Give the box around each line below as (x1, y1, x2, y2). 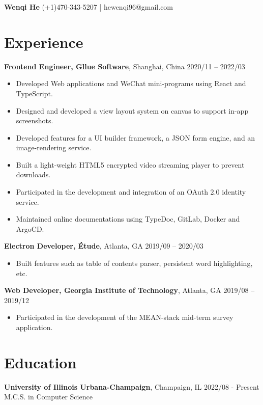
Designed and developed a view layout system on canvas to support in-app (16, 105, 249, 116)
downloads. (16, 169, 51, 180)
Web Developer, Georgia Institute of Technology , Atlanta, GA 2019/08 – (4, 285, 255, 295)
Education (4, 352, 77, 372)
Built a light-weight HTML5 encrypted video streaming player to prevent (16, 159, 245, 170)
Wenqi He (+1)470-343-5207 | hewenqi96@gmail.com (4, 2, 173, 12)
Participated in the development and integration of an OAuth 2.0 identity (16, 186, 246, 197)
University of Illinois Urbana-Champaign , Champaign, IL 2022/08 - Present (4, 381, 259, 392)
